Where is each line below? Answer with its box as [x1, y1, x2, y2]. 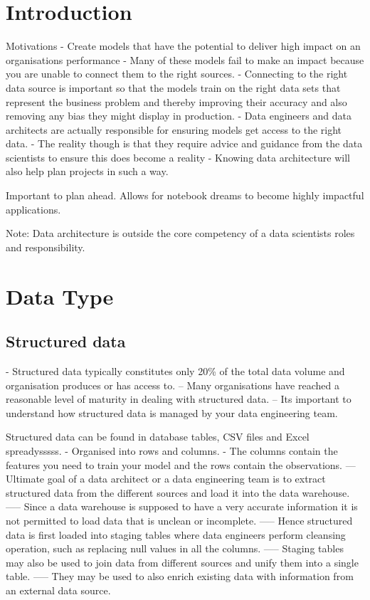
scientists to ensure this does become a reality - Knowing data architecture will [6, 149, 350, 164]
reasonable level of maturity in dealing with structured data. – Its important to [6, 391, 351, 406]
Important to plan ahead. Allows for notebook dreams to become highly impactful [6, 188, 364, 203]
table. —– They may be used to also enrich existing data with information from [6, 569, 354, 584]
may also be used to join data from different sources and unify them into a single [6, 554, 359, 569]
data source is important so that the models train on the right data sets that [6, 80, 341, 95]
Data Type [6, 281, 114, 310]
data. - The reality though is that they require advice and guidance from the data [6, 136, 363, 151]
